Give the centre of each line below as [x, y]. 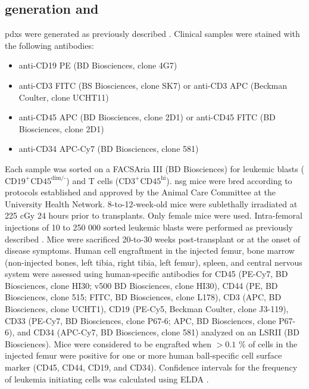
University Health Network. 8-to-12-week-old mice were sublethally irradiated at [151, 203]
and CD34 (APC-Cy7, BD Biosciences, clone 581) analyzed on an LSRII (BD [158, 332]
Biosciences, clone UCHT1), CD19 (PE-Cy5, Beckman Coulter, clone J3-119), [147, 309]
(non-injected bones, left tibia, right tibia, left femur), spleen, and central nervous [154, 262]
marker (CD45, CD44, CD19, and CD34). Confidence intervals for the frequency [151, 367]
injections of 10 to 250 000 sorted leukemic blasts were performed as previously [149, 227]
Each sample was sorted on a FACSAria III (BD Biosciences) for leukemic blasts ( [154, 168]
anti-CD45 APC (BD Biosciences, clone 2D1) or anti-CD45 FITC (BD [147, 117]
